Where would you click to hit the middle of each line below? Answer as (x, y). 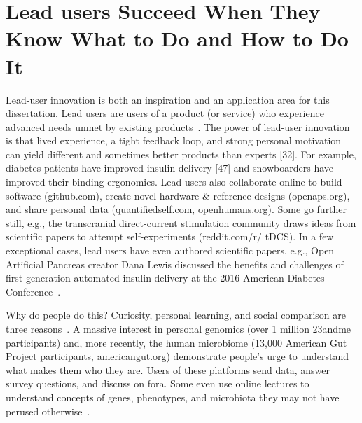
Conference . (33, 291)
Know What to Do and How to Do (177, 38)
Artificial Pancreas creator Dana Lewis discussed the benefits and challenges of (175, 264)
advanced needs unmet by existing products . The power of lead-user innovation (178, 126)
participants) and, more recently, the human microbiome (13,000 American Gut (176, 342)
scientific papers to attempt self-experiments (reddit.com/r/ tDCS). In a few (170, 236)
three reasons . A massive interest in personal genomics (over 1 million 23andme (179, 328)
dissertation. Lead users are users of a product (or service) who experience (165, 113)
